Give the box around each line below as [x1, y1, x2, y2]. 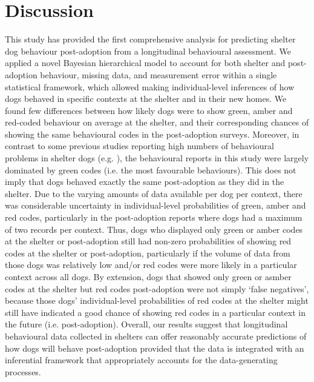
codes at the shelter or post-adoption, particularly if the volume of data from [5, 246, 290, 259]
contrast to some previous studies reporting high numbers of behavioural [5, 139, 274, 152]
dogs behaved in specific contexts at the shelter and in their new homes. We [5, 92, 287, 105]
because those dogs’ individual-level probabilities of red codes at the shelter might [5, 294, 309, 307]
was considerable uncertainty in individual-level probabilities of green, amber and [5, 199, 306, 212]
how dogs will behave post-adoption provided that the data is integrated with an [5, 341, 304, 354]
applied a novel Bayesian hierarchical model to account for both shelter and [5, 56, 286, 69]
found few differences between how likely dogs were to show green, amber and [5, 104, 293, 116]
